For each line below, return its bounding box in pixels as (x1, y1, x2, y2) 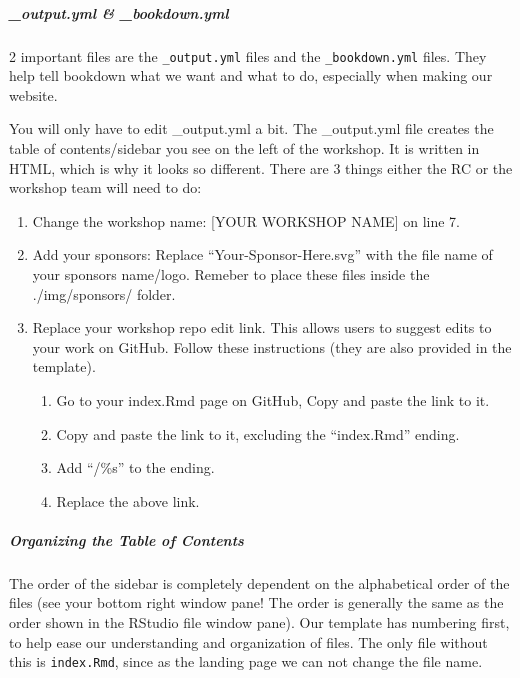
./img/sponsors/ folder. (32, 283, 176, 304)
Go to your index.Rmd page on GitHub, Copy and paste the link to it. (56, 389, 490, 410)
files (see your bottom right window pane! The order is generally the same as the (9, 592, 504, 613)
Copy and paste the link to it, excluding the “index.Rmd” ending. (56, 423, 460, 444)
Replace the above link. (56, 490, 200, 511)
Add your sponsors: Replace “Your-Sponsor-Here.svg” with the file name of (32, 244, 493, 265)
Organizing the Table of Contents (9, 529, 244, 550)
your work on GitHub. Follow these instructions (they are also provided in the (32, 336, 512, 357)
